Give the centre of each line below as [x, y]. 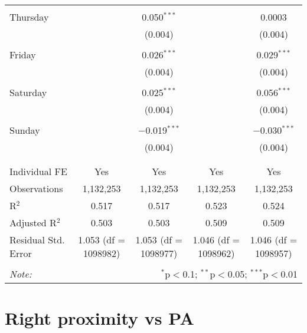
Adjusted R [33, 222]
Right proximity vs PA [99, 318]
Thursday [29, 17]
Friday [23, 55]
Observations [36, 188]
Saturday [28, 92]
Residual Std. [37, 240]
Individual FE [38, 171]
